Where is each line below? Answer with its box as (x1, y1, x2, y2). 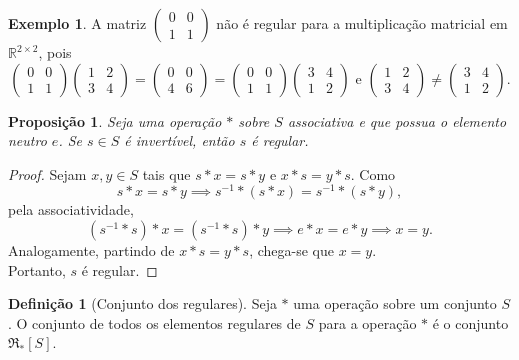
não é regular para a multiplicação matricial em (216, 13, 508, 33)
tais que (142, 163, 191, 184)
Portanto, (8, 259, 66, 280)
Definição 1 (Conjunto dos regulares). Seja (8, 293, 277, 314)
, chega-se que (249, 240, 335, 261)
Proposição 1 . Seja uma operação (8, 110, 222, 131)
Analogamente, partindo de (8, 240, 175, 261)
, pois (38, 42, 72, 62)
